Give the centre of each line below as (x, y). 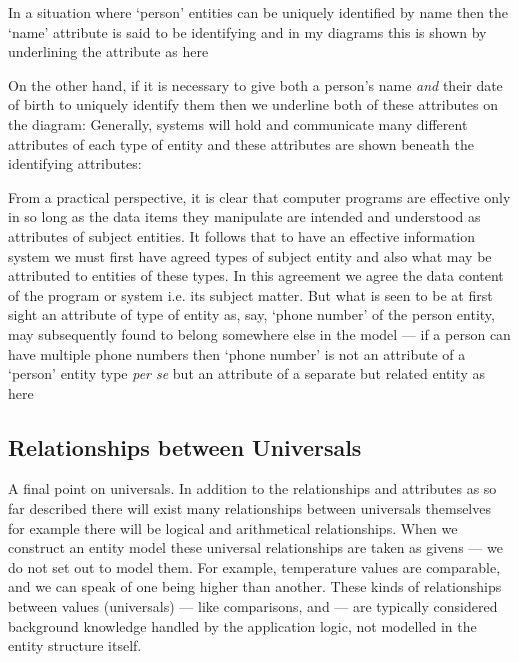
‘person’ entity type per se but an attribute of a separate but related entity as (246, 373)
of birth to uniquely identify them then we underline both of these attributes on (253, 104)
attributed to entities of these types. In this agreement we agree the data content (256, 275)
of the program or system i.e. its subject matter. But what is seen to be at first (250, 294)
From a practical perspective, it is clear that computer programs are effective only (259, 196)
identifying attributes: (75, 163)
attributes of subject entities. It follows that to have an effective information (242, 235)
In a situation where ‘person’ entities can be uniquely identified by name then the (258, 12)
